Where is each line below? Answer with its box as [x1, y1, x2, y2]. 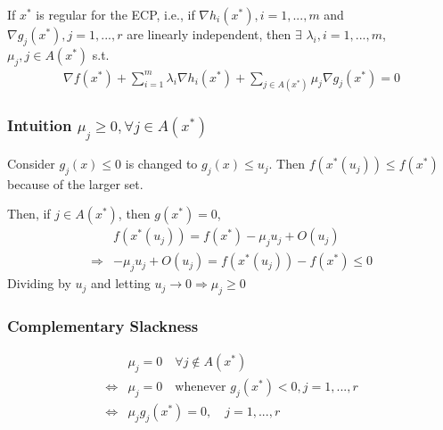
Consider [7, 154, 55, 173]
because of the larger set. [7, 174, 144, 193]
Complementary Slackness [7, 314, 199, 336]
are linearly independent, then [127, 25, 291, 43]
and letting [90, 274, 151, 293]
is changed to [125, 154, 198, 173]
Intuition [7, 114, 72, 136]
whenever [175, 380, 226, 393]
